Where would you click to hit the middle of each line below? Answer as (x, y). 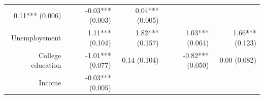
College (50, 55)
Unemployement (36, 37)
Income (50, 82)
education (46, 65)
